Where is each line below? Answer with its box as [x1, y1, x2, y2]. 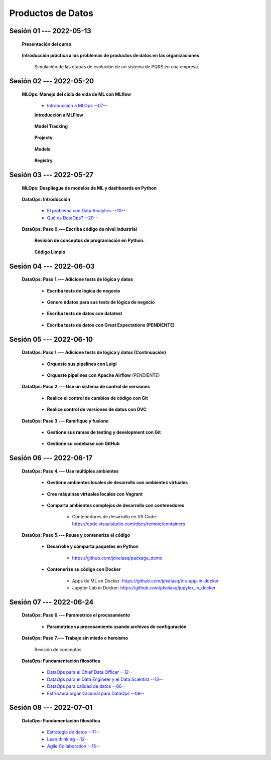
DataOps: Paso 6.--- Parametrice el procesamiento [22, 612, 130, 618]
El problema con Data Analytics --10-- [47, 208, 125, 214]
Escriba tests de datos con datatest [47, 311, 122, 317]
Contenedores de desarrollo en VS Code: [72, 514, 158, 520]
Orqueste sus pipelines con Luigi [47, 361, 117, 367]
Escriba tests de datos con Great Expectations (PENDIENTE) [47, 322, 175, 328]
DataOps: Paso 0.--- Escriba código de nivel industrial [22, 226, 138, 232]
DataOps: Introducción [22, 196, 70, 202]
